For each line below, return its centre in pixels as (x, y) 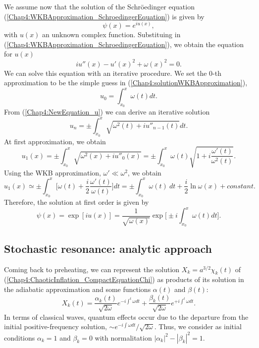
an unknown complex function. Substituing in (111, 34)
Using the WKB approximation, (52, 172)
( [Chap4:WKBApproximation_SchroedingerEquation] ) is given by (104, 16)
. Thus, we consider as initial (198, 326)
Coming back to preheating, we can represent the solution (92, 269)
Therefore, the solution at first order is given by (77, 202)
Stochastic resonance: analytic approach (108, 248)
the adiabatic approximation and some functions (78, 289)
